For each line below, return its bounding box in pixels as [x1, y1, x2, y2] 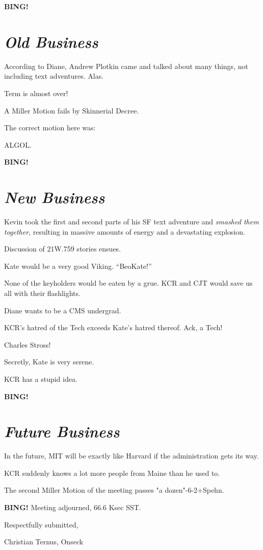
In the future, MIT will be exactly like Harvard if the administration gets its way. [4, 450, 259, 461]
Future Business [4, 421, 120, 442]
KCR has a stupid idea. [4, 373, 77, 384]
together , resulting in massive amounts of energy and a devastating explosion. [4, 226, 245, 237]
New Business [4, 187, 105, 208]
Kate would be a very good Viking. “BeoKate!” [4, 260, 152, 271]
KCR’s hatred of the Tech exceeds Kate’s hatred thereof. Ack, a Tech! [4, 322, 223, 333]
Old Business [4, 31, 98, 52]
